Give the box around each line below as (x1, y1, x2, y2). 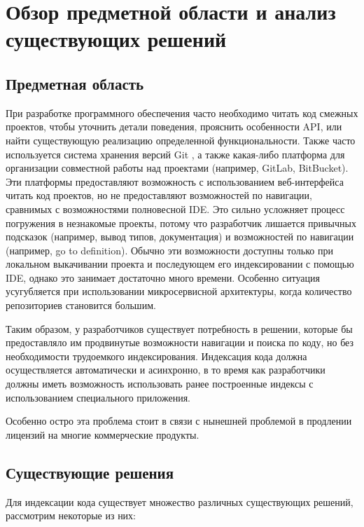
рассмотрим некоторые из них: (6, 508, 136, 523)
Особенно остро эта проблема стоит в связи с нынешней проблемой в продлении (6, 413, 352, 428)
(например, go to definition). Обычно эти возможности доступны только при (6, 242, 333, 257)
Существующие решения (6, 461, 174, 483)
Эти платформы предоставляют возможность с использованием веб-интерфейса (6, 174, 344, 189)
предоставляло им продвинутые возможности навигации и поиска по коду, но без (6, 335, 354, 350)
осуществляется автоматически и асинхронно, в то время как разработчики (6, 362, 325, 377)
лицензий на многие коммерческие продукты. (6, 427, 199, 442)
